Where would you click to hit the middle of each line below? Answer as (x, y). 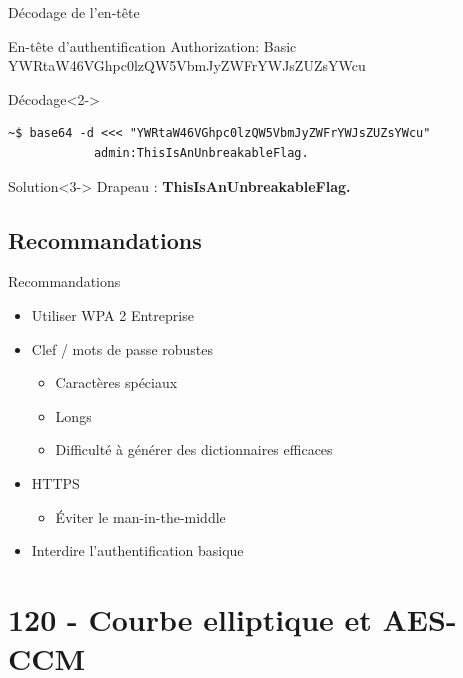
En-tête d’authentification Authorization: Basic (152, 45)
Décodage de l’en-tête (74, 12)
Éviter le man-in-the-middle (140, 516)
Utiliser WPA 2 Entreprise (112, 314)
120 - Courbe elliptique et (190, 618)
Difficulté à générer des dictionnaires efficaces (194, 449)
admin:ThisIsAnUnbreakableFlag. (201, 152)
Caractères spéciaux (116, 382)
